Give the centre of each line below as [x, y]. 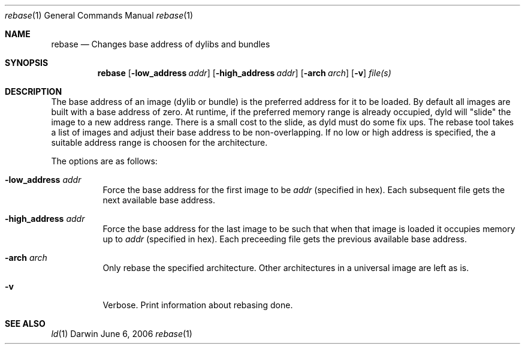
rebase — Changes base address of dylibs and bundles [161, 44]
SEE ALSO [25, 324]
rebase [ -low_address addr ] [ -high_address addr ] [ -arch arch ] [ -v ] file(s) [244, 73]
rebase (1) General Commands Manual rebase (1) [99, 15]
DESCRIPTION [34, 91]
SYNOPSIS [27, 63]
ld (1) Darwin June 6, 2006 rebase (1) [122, 334]
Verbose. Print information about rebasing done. [198, 305]
